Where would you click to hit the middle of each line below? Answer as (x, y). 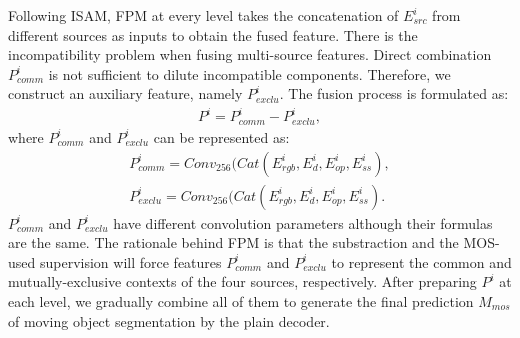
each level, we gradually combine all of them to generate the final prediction (241, 300)
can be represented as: (221, 136)
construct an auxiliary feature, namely (125, 93)
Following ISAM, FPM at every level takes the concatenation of (203, 15)
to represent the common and (421, 261)
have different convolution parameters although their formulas (303, 222)
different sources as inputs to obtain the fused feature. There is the (213, 34)
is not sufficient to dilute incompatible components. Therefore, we (249, 73)
